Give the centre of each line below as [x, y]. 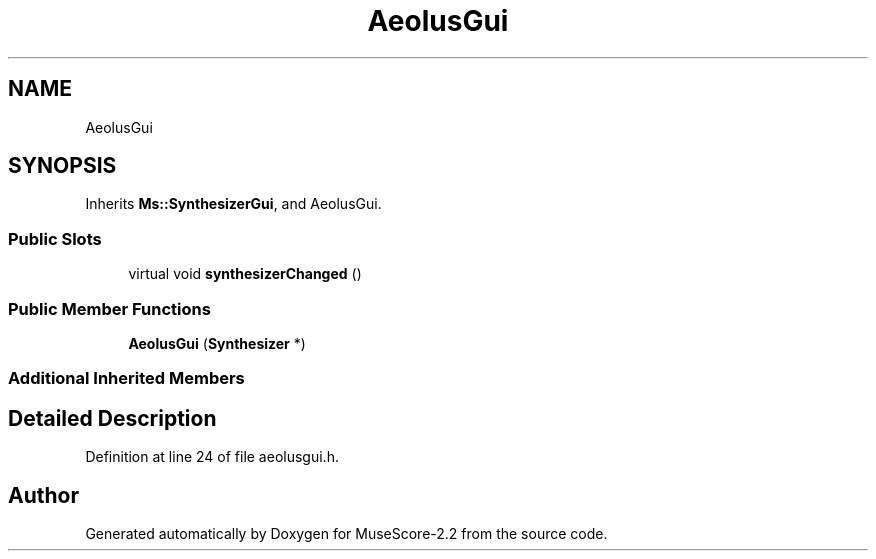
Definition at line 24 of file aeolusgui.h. [212, 457]
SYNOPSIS [62, 166]
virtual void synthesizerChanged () [245, 274]
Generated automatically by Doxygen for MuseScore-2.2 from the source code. [346, 533]
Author [43, 495]
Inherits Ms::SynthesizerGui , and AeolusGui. [233, 204]
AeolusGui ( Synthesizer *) [217, 343]
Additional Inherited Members [126, 378]
